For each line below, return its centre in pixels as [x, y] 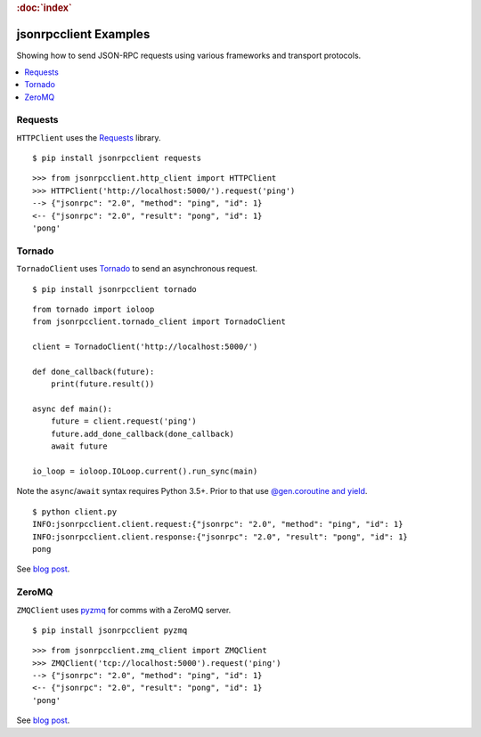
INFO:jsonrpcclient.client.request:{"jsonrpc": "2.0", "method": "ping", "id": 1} [218, 524]
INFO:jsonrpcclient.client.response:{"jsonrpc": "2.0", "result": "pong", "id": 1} [220, 537]
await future [79, 446]
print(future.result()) [102, 384]
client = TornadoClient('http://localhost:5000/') [145, 347]
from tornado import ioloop [94, 309]
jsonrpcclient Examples [83, 34]
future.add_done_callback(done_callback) [143, 433]
